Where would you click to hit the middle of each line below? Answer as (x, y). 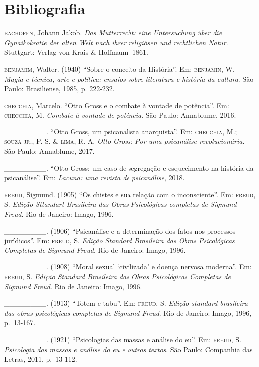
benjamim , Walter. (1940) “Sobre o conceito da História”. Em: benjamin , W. (120, 68)
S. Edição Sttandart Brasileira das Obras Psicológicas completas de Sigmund (121, 204)
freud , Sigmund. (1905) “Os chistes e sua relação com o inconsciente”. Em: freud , (130, 194)
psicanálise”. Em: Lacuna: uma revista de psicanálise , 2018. (95, 178)
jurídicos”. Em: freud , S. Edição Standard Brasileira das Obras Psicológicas (120, 240)
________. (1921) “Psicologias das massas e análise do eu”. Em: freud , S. (123, 339)
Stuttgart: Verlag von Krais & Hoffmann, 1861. (76, 52)
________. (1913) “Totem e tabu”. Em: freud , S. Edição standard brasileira (126, 303)
